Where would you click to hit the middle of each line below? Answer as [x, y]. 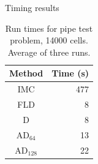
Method [26, 73]
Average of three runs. [49, 52]
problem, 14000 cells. [49, 40]
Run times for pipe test [49, 28]
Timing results [32, 7]
